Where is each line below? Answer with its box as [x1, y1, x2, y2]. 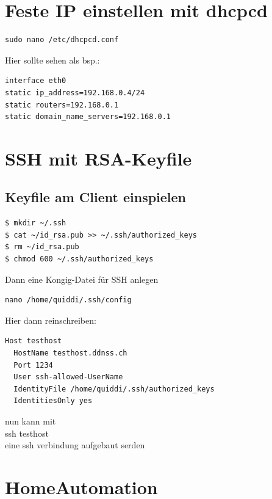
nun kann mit [5, 414, 56, 427]
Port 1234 [13, 360, 53, 370]
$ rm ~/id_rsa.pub [5, 242, 79, 252]
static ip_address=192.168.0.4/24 [5, 88, 145, 97]
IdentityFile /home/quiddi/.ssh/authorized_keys [13, 384, 215, 393]
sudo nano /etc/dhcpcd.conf [5, 35, 119, 45]
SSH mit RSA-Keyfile [5, 145, 192, 170]
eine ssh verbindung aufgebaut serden [5, 439, 145, 451]
